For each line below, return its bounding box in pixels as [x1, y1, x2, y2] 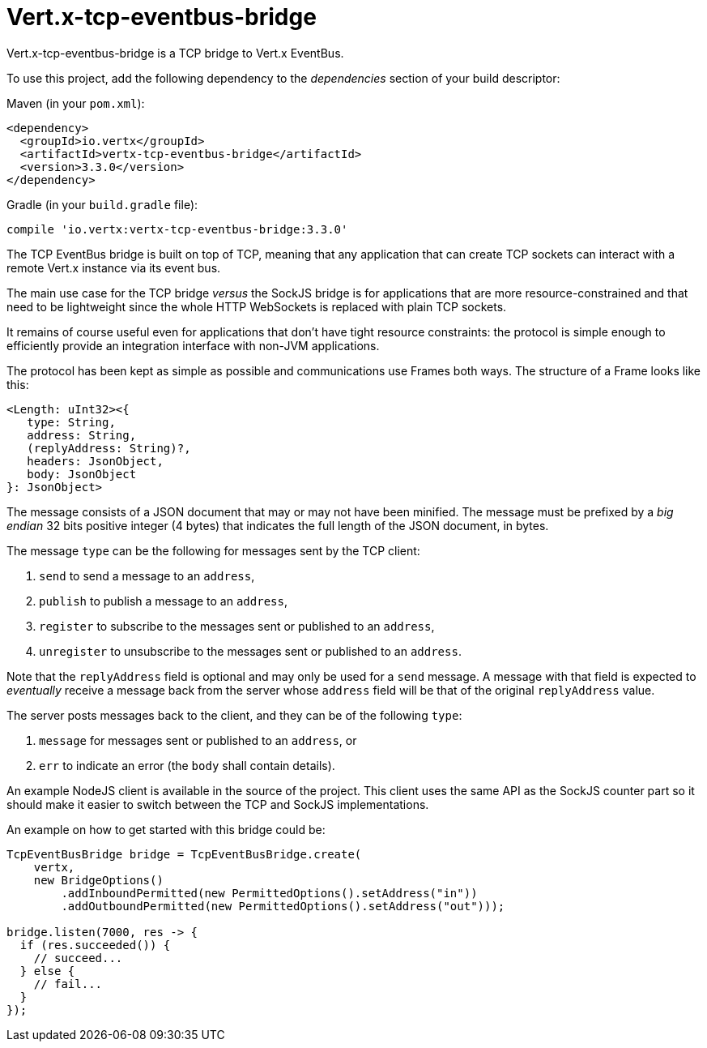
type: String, [27, 415, 116, 429]
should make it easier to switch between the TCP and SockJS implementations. [6, 797, 429, 811]
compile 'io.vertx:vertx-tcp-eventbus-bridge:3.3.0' [6, 222, 348, 236]
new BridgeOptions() [33, 873, 164, 887]
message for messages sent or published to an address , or [39, 733, 357, 747]
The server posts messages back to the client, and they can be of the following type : [6, 708, 462, 722]
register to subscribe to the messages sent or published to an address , [39, 618, 435, 633]
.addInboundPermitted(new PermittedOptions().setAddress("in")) [61, 886, 478, 900]
